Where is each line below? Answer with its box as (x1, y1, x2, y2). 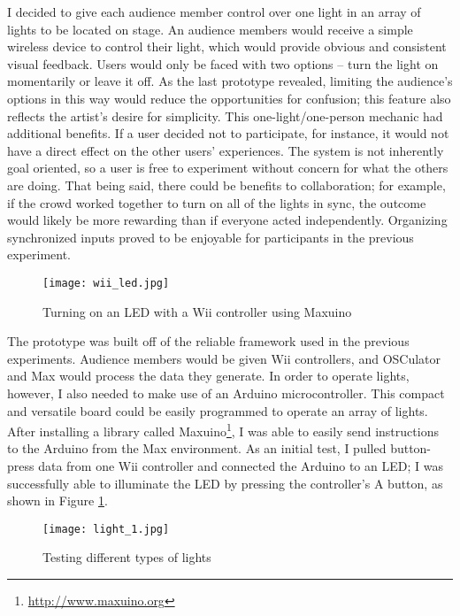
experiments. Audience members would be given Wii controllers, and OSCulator (7, 349, 441, 367)
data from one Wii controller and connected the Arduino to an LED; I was (38, 456, 443, 474)
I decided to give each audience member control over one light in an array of (7, 3, 421, 20)
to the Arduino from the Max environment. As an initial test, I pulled (7, 439, 387, 458)
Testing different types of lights (42, 548, 211, 566)
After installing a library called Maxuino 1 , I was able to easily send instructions (7, 420, 439, 440)
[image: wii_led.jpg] (42, 276, 170, 289)
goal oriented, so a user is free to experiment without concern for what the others (7, 158, 448, 177)
